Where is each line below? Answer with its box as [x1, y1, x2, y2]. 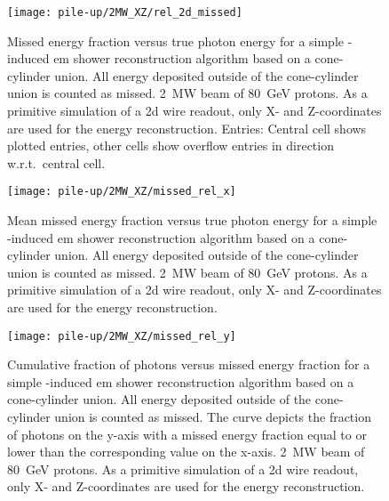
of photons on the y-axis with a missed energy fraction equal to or [7, 424, 367, 443]
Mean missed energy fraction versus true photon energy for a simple [7, 211, 377, 230]
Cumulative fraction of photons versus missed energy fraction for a [7, 355, 370, 374]
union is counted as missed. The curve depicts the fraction [54, 408, 371, 426]
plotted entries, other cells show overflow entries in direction [7, 136, 334, 155]
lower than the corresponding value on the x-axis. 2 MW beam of [7, 442, 365, 461]
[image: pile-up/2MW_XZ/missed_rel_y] [7, 329, 236, 343]
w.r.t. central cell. [7, 153, 106, 172]
